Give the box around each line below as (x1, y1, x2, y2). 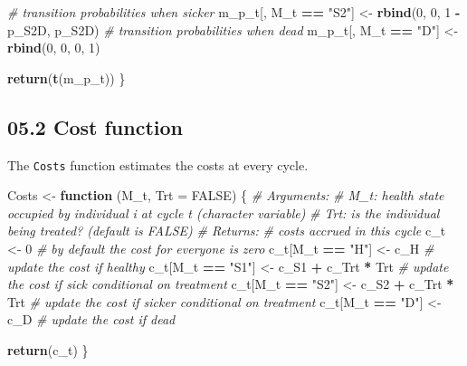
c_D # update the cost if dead (7, 310, 176, 329)
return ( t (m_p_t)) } (7, 68, 126, 87)
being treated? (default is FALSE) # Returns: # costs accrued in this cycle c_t (7, 221, 446, 240)
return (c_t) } (7, 340, 89, 359)
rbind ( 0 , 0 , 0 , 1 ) (7, 38, 100, 57)
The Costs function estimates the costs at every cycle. (7, 155, 309, 174)
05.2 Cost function (7, 112, 183, 140)
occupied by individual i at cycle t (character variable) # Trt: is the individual (7, 203, 440, 222)
